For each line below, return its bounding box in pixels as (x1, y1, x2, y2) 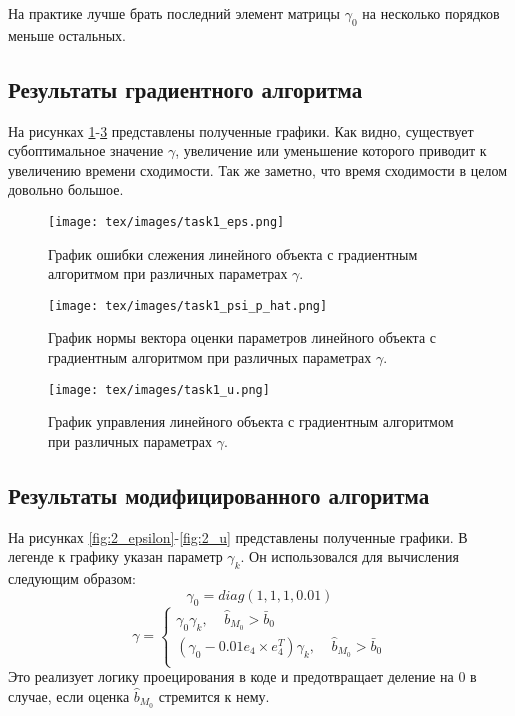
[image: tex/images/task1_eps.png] (48, 214, 285, 229)
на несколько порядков (362, 3, 500, 23)
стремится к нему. (158, 685, 270, 706)
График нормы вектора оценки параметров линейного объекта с (48, 327, 436, 348)
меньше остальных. (8, 24, 126, 45)
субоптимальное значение (8, 140, 164, 161)
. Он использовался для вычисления (240, 546, 459, 567)
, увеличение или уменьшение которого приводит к (175, 140, 487, 161)
